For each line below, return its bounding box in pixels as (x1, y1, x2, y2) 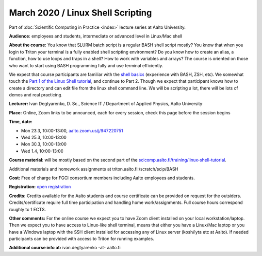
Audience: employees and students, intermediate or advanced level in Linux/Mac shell (9, 33, 182, 39)
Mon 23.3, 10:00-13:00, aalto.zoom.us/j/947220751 (21, 128, 123, 133)
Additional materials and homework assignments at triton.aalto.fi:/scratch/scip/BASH (9, 166, 179, 172)
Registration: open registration (9, 184, 71, 190)
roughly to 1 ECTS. (9, 206, 46, 212)
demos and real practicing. (9, 92, 63, 98)
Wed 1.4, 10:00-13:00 (21, 148, 64, 154)
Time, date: (9, 119, 33, 125)
